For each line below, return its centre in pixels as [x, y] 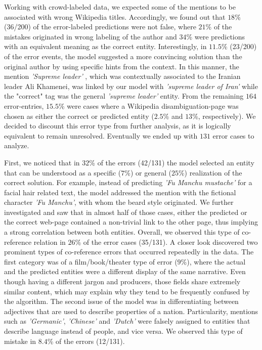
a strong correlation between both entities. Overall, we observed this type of [122, 232]
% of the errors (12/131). [86, 341]
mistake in [20, 341]
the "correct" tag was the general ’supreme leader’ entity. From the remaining [124, 96]
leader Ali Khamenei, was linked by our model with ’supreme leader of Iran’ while [131, 86]
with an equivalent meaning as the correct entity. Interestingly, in [105, 46]
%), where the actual [213, 261]
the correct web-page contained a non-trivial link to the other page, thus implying [131, 222]
